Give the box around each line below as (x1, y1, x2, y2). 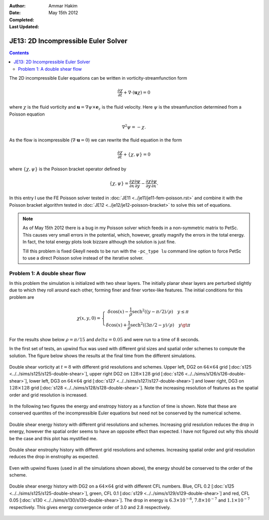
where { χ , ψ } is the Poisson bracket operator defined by (9, 166, 127, 172)
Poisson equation (9, 111, 45, 117)
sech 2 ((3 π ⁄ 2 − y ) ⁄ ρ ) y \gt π (130, 321, 191, 328)
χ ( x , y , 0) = (76, 315, 101, 321)
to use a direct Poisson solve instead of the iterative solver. (22, 255, 144, 261)
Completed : (9, 16, 34, 22)
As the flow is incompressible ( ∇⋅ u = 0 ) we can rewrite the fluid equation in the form (9, 137, 182, 143)
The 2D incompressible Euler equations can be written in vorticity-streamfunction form (9, 75, 187, 81)
